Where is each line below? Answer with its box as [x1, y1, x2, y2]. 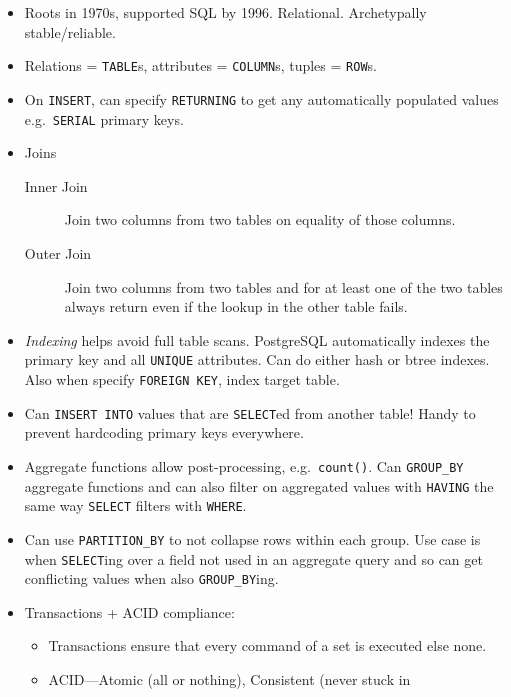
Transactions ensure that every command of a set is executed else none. [48, 635, 487, 656]
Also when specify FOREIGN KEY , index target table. [24, 368, 340, 389]
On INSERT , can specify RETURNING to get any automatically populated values [24, 88, 499, 109]
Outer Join [24, 242, 92, 263]
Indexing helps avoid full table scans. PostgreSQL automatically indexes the [24, 329, 490, 350]
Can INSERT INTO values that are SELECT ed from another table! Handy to [24, 402, 476, 423]
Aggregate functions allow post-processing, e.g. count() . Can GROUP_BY [24, 455, 464, 476]
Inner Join [24, 175, 88, 196]
